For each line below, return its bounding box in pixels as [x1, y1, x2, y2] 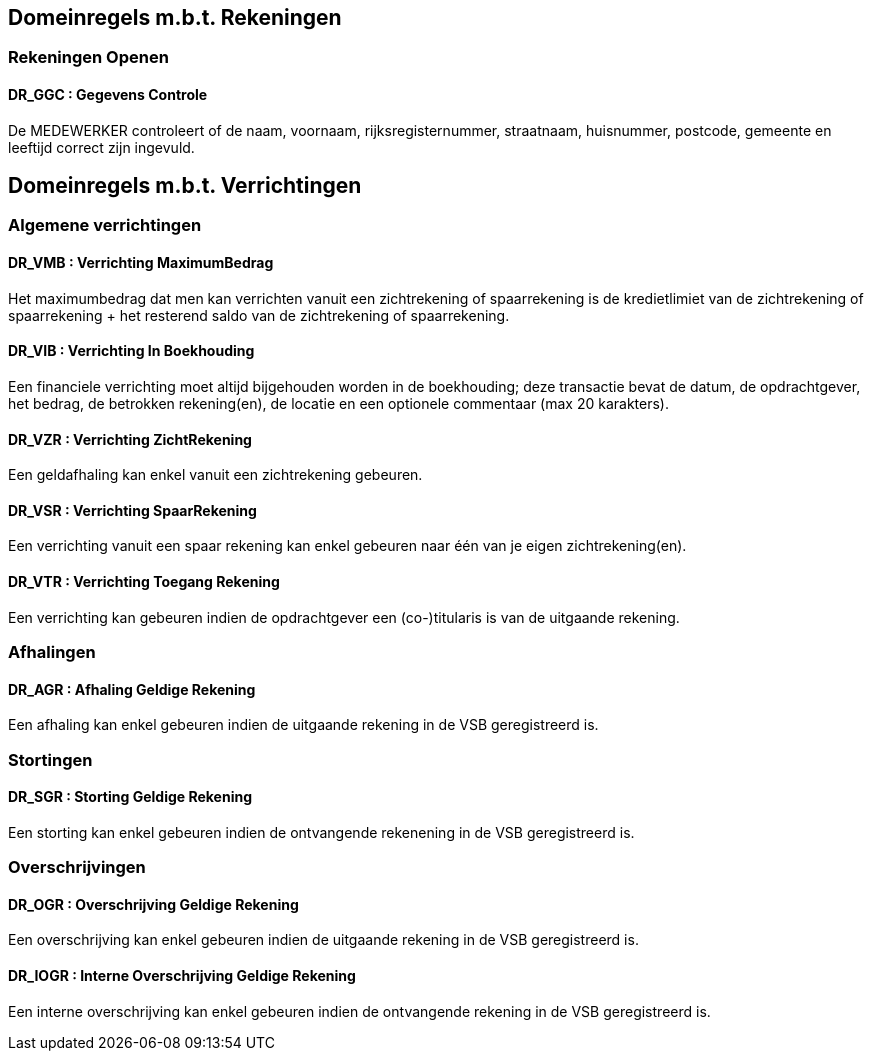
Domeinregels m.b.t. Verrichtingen [8, 173, 362, 199]
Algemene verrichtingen [8, 215, 202, 236]
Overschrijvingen [8, 857, 146, 878]
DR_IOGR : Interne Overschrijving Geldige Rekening [8, 966, 356, 984]
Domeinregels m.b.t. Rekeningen [8, 5, 342, 30]
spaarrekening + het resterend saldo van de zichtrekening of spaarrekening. [8, 306, 510, 324]
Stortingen [8, 749, 93, 770]
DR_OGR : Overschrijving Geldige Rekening [8, 895, 299, 913]
